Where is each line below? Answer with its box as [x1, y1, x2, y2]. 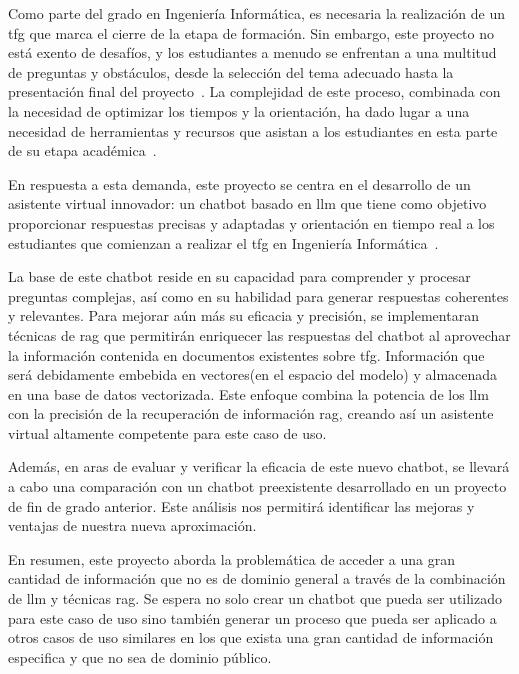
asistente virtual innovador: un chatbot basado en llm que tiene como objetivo [8, 193, 487, 214]
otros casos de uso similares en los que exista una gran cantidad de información [8, 627, 494, 648]
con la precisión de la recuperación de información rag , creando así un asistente [8, 403, 494, 424]
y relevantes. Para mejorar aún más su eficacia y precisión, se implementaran [8, 305, 479, 326]
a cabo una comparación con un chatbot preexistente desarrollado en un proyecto [8, 476, 507, 497]
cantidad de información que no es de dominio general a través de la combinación [8, 568, 506, 589]
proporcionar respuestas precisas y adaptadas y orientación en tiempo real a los [8, 212, 495, 233]
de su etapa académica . [8, 140, 157, 161]
